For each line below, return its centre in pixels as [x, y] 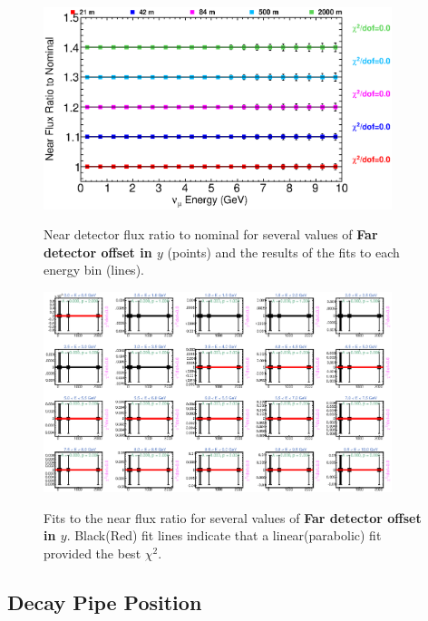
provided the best [92, 553]
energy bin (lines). [94, 270]
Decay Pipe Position [105, 602]
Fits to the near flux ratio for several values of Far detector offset [233, 517]
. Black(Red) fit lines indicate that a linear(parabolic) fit [224, 535]
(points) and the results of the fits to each [283, 252]
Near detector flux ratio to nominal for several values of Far [211, 234]
